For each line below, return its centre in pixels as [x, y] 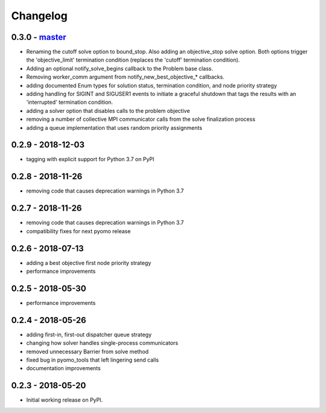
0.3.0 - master [39, 37]
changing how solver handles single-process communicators [102, 343]
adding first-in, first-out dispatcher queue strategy [89, 335]
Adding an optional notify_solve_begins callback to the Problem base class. [120, 68]
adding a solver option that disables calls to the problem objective [108, 110]
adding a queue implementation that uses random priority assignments [114, 127]
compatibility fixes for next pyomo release [78, 231]
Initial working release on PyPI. [64, 400]
